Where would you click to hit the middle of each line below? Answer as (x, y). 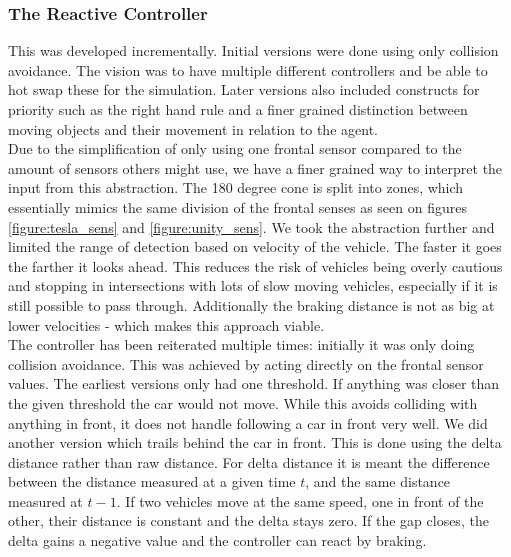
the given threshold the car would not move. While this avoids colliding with (243, 402)
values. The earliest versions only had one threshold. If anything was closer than (254, 383)
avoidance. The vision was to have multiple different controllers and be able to (248, 69)
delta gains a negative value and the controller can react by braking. (217, 540)
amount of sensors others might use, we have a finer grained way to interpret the (255, 167)
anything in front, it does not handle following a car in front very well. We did (248, 422)
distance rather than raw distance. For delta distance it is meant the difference (249, 461)
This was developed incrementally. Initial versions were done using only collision (253, 50)
